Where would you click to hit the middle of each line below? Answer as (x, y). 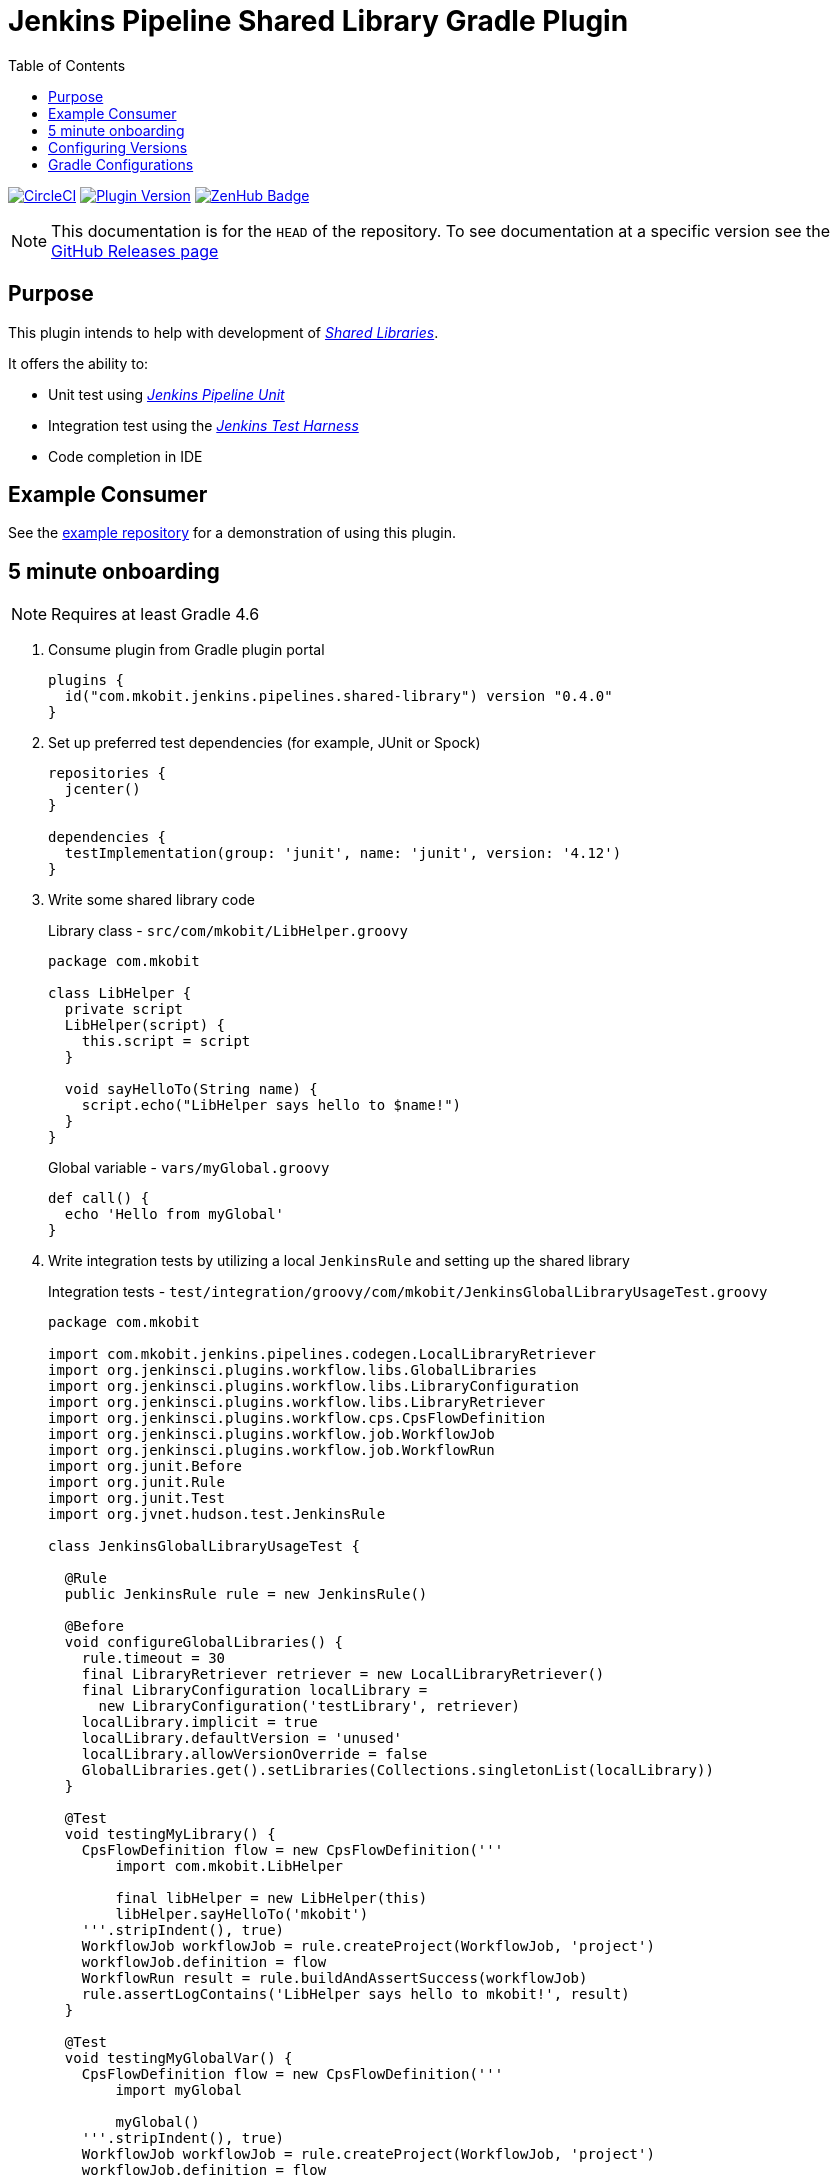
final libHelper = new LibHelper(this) (271, 1898)
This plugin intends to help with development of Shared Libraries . (223, 332)
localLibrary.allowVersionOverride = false (254, 1754)
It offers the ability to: (78, 363)
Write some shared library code (151, 900)
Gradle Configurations (121, 164)
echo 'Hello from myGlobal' (174, 1214)
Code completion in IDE (125, 456)
